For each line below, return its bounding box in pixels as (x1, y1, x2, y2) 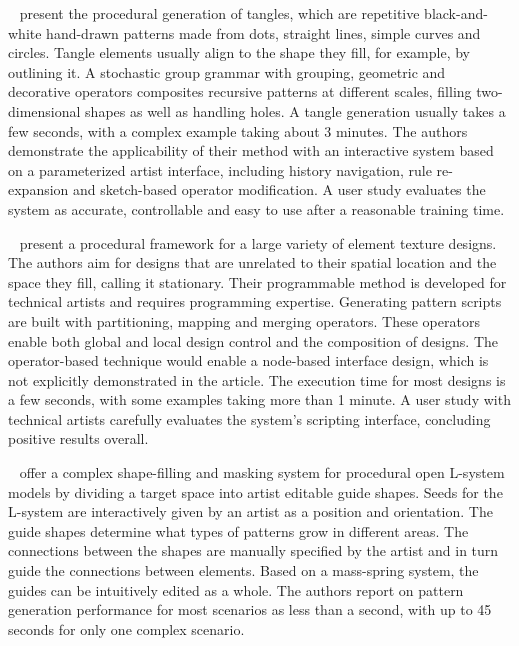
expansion (8, 179, 69, 200)
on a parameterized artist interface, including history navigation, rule (8, 159, 432, 180)
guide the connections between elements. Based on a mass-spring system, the (8, 560, 479, 581)
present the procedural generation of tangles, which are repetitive (19, 3, 420, 23)
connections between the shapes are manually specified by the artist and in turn (8, 540, 499, 561)
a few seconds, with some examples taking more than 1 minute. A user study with (8, 389, 511, 410)
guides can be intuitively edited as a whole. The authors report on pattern (8, 579, 464, 600)
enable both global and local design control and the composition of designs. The (8, 330, 498, 351)
